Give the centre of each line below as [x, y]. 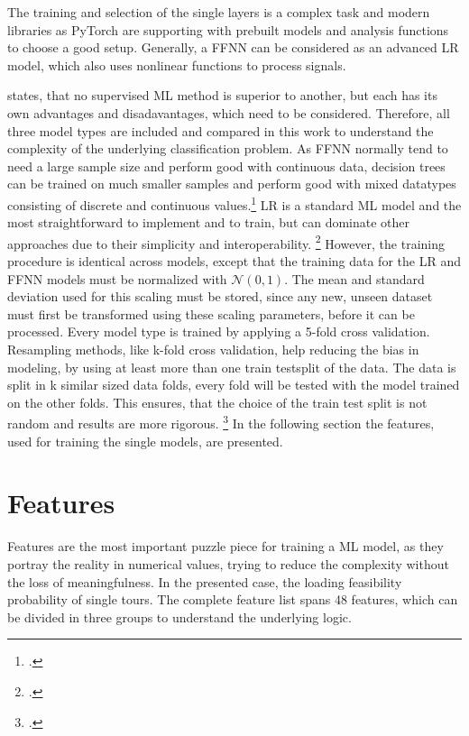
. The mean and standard [354, 278]
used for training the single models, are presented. [145, 441]
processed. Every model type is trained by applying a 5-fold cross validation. [219, 331]
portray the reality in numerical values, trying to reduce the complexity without [228, 563]
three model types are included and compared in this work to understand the [221, 130]
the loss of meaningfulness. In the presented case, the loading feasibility [205, 581]
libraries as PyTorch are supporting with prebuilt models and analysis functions [228, 29]
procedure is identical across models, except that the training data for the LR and [234, 261]
